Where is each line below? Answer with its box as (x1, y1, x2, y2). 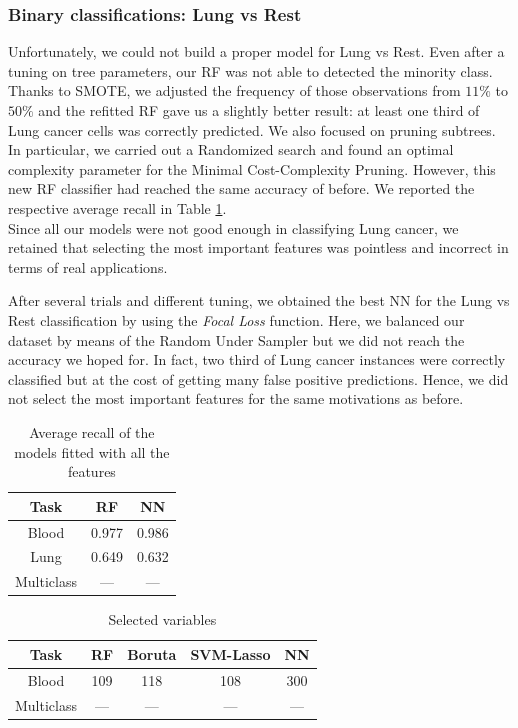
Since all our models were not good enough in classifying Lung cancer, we (8, 217, 459, 238)
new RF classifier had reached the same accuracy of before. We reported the (8, 178, 475, 199)
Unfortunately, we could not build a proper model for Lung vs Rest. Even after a (8, 41, 505, 62)
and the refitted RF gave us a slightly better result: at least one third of (38, 100, 480, 120)
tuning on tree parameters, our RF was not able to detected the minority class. (8, 60, 493, 81)
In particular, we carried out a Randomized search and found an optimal (8, 139, 454, 160)
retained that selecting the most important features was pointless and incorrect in (8, 237, 509, 258)
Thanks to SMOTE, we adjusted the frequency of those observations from (8, 80, 461, 101)
